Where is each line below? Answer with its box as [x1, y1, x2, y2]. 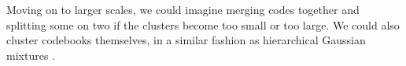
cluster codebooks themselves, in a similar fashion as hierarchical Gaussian [6, 32, 366, 48]
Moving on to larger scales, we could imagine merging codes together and [6, 2, 360, 17]
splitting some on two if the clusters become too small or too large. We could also [6, 16, 400, 33]
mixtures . [6, 47, 55, 63]
